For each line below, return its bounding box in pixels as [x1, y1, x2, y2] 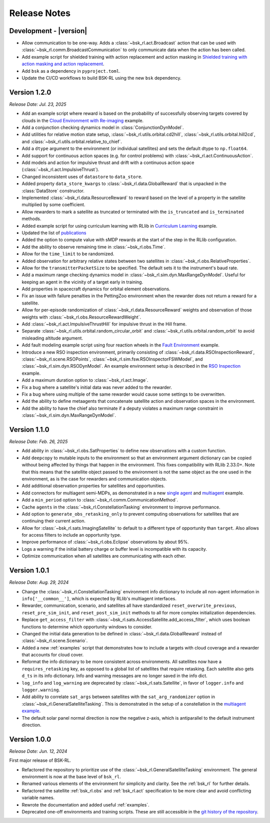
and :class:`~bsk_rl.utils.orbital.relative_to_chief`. [21, 138, 122, 144]
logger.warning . [21, 687, 60, 693]
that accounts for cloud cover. [21, 652, 84, 658]
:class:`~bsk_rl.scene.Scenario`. [21, 637, 88, 644]
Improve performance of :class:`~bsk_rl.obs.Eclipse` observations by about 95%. [21, 539, 189, 545]
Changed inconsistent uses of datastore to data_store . [21, 174, 142, 180]
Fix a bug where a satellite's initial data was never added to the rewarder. [21, 384, 172, 390]
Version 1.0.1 [9, 566, 49, 575]
